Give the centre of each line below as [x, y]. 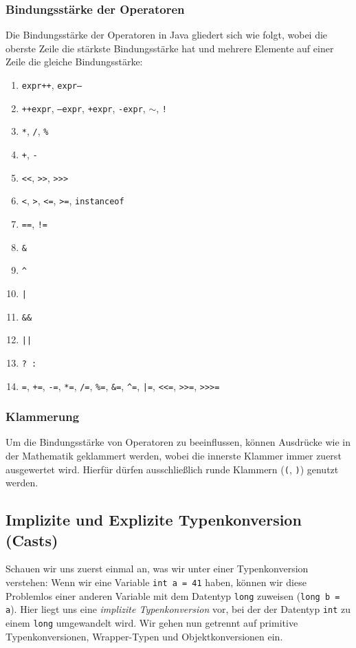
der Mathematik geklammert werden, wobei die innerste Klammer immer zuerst [174, 455]
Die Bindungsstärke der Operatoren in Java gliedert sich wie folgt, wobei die [167, 35]
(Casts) [32, 540]
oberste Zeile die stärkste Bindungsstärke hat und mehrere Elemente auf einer [170, 48]
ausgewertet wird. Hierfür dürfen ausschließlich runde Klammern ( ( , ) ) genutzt [172, 469]
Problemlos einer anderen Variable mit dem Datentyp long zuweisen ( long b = [173, 595]
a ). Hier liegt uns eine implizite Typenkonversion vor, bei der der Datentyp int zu [178, 609]
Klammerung [43, 417]
